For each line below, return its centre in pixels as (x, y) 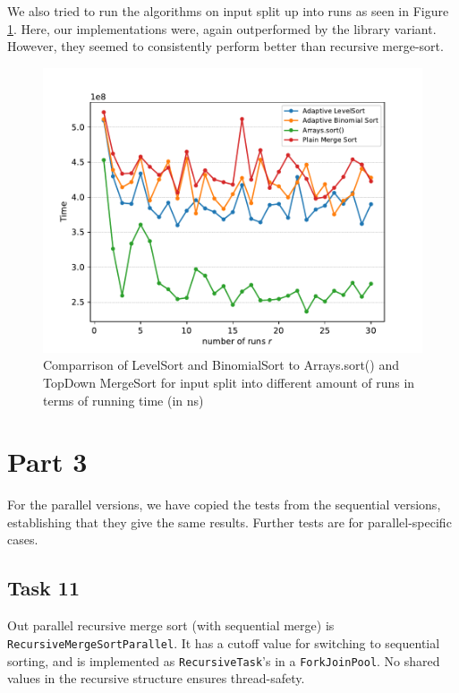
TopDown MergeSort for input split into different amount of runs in (229, 382)
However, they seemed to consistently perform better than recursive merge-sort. (225, 46)
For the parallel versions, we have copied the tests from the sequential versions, (224, 505)
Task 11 (43, 588)
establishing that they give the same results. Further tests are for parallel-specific (229, 522)
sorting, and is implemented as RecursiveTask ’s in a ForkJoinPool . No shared (224, 660)
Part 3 (47, 462)
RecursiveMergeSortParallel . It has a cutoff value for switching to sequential (224, 642)
